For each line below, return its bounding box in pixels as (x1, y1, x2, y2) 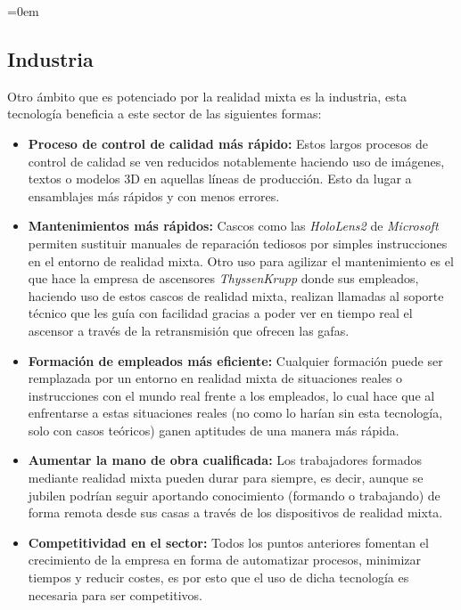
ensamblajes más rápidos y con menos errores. (28, 186, 280, 205)
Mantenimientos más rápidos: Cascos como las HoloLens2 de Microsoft (28, 216, 439, 235)
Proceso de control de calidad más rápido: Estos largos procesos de (28, 134, 429, 152)
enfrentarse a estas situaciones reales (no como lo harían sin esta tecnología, (28, 403, 443, 422)
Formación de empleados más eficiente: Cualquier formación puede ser (28, 351, 443, 370)
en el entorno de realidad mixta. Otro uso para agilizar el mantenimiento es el (28, 251, 454, 270)
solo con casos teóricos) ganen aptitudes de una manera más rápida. (28, 420, 399, 439)
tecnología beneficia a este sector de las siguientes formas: (7, 104, 322, 123)
